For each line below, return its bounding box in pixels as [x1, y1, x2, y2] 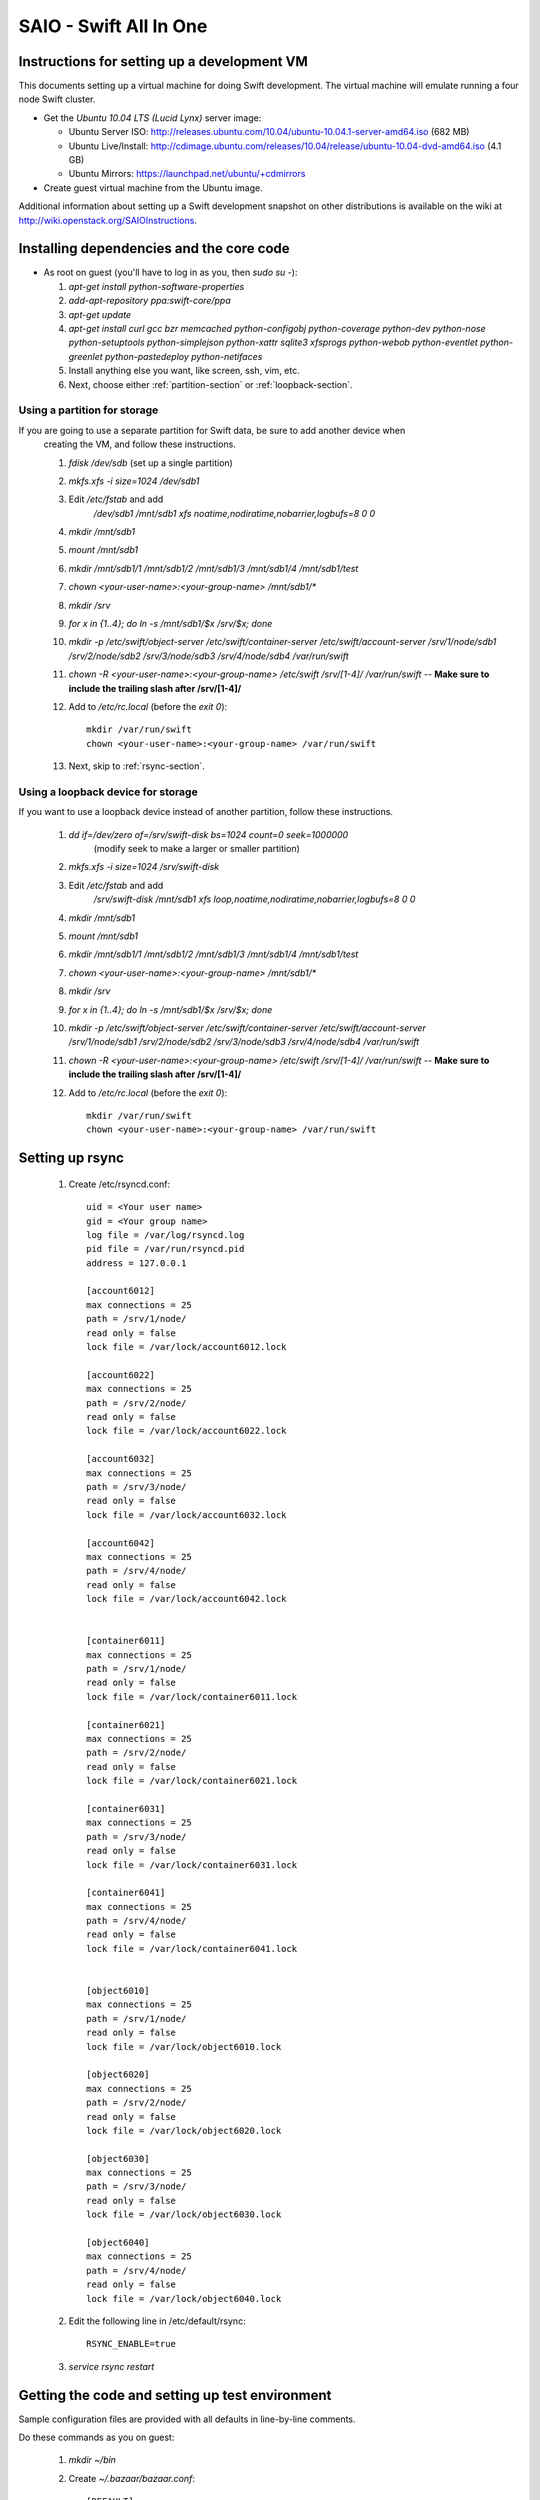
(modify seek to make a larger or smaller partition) [93, 843, 300, 855]
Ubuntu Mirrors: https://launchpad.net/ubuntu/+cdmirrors [68, 168, 306, 180]
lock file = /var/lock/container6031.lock [86, 1859, 298, 1870]
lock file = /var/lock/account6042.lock [86, 1593, 287, 1605]
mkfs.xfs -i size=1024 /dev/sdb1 [68, 475, 200, 487]
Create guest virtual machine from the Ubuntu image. [43, 181, 264, 194]
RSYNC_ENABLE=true [86, 2338, 177, 2350]
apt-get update [68, 308, 132, 320]
